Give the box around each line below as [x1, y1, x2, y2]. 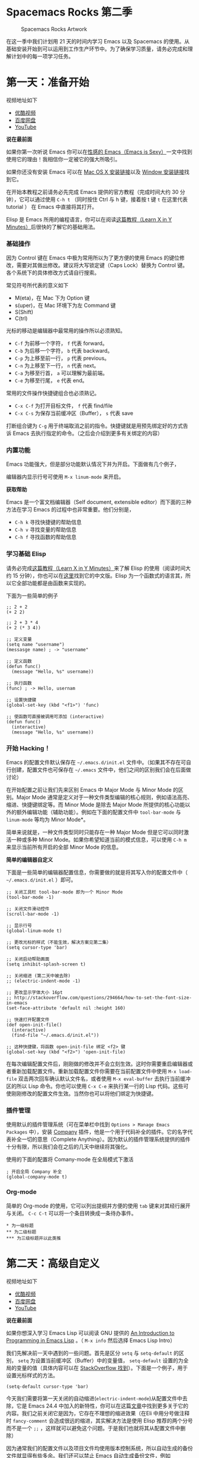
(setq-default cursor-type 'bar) [6, 1384, 89, 1390]
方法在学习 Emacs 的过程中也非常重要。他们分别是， [6, 506, 134, 513]
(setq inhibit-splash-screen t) [6, 961, 86, 967]
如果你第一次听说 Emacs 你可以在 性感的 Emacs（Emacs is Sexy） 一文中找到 [6, 148, 192, 155]
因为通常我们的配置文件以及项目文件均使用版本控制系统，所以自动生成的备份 [6, 1444, 193, 1451]
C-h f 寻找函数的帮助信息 [14, 534, 77, 541]
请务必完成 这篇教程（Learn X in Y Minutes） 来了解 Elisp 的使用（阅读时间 [6, 565, 185, 572]
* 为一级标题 [6, 1222, 34, 1228]
